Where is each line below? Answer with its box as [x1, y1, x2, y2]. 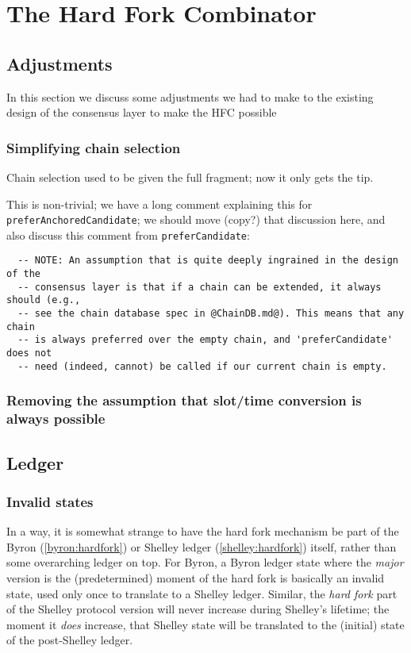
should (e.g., [6, 294, 81, 306]
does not [6, 348, 52, 359]
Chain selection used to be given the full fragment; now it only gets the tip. [6, 168, 374, 185]
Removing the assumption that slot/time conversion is [6, 390, 362, 410]
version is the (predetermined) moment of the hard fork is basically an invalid [6, 569, 385, 586]
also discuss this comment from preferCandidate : [6, 226, 250, 243]
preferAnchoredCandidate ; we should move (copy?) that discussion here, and [6, 211, 386, 228]
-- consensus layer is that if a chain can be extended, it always [17, 281, 382, 293]
